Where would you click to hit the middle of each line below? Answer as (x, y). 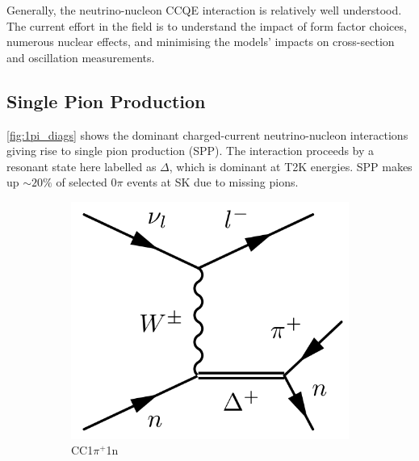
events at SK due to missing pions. (213, 182)
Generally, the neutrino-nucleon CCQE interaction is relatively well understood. (204, 10)
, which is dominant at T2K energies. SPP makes (291, 166)
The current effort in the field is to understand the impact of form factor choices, (207, 25)
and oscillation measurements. (81, 57)
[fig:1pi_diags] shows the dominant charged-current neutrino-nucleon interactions (207, 134)
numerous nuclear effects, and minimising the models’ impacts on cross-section (201, 42)
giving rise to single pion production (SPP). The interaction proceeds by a (191, 151)
